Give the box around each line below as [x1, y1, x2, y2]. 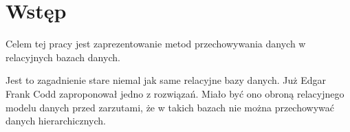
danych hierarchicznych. [6, 113, 106, 128]
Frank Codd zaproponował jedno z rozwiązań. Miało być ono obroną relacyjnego [6, 86, 344, 100]
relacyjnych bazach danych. [6, 49, 120, 64]
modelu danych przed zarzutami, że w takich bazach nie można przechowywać [6, 100, 335, 114]
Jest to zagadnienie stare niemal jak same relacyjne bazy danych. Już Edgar [6, 73, 327, 87]
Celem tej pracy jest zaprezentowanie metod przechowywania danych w [6, 36, 306, 51]
